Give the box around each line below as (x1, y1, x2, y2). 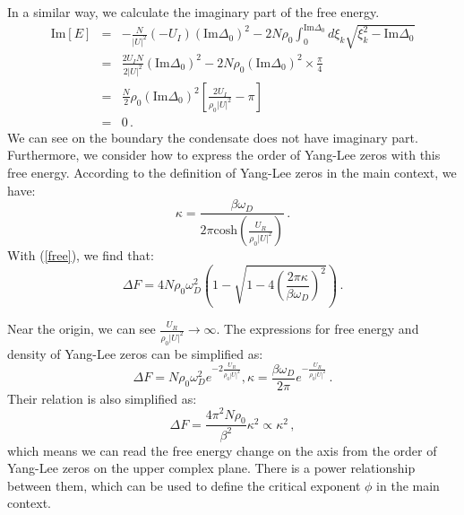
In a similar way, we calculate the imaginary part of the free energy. (7, 3, 380, 21)
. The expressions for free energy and (216, 319, 419, 338)
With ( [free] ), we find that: (7, 246, 154, 265)
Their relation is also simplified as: (7, 388, 197, 407)
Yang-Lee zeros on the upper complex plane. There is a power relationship (7, 458, 416, 477)
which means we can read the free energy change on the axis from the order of (7, 441, 437, 459)
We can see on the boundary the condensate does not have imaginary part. (7, 127, 418, 146)
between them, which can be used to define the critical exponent (7, 476, 361, 494)
